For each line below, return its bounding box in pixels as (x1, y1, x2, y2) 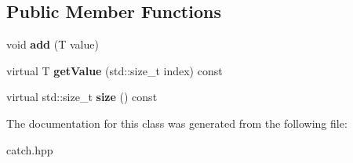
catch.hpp (6, 141, 53, 158)
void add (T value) (6, 36, 99, 53)
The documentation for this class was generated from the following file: (6, 114, 348, 131)
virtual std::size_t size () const (6, 89, 158, 105)
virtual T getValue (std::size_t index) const (6, 62, 223, 78)
